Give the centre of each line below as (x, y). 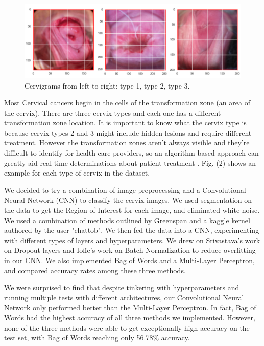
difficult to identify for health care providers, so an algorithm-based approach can (131, 153)
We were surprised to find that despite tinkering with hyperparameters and (122, 287)
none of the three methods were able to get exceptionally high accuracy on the (127, 327)
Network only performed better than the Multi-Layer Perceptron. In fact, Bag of (130, 307)
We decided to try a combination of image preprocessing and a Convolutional (125, 190)
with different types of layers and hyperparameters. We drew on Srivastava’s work (132, 240)
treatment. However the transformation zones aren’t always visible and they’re (127, 143)
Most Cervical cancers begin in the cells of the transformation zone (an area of (127, 103)
